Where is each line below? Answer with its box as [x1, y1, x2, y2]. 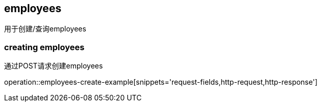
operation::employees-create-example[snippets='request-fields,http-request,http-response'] [4, 78, 318, 87]
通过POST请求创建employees [4, 61, 103, 70]
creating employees [4, 42, 85, 52]
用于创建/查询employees [4, 24, 86, 33]
